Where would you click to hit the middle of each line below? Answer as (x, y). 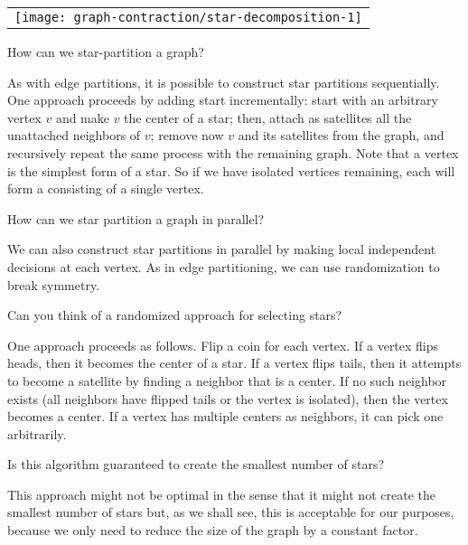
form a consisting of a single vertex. (106, 188)
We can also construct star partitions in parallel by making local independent (222, 249)
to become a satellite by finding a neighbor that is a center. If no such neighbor (227, 380)
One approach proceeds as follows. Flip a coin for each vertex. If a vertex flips (223, 345)
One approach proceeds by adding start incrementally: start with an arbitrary (223, 100)
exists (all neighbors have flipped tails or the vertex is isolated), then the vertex (228, 398)
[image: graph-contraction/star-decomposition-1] (188, 17)
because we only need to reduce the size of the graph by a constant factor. (213, 530)
